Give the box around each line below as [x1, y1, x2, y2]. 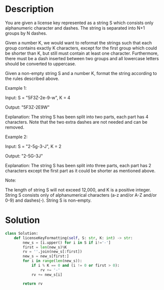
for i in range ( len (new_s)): [23, 258, 82, 263]
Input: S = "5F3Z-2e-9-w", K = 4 [5, 95, 71, 101]
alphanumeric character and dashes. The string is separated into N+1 [5, 25, 145, 31]
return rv [23, 281, 43, 286]
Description [5, 3, 54, 15]
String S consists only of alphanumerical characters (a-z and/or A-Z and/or [5, 192, 157, 198]
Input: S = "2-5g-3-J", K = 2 [5, 143, 62, 149]
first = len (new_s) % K [23, 245, 67, 250]
